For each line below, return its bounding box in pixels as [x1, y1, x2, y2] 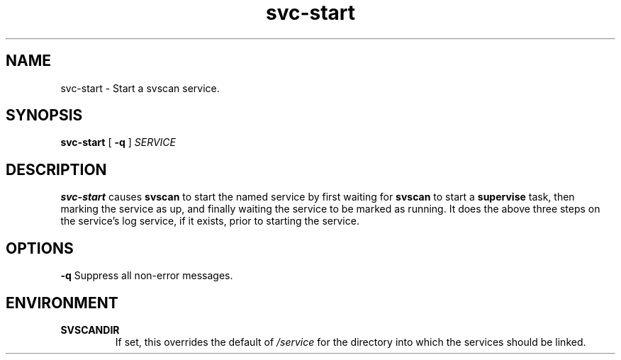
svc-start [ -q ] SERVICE [60, 136, 177, 149]
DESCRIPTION [6, 160, 107, 179]
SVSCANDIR [60, 323, 120, 336]
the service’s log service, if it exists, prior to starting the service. [60, 215, 359, 227]
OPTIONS [6, 239, 74, 257]
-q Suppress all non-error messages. [60, 269, 233, 282]
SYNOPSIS [6, 106, 83, 125]
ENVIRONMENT [6, 293, 118, 312]
